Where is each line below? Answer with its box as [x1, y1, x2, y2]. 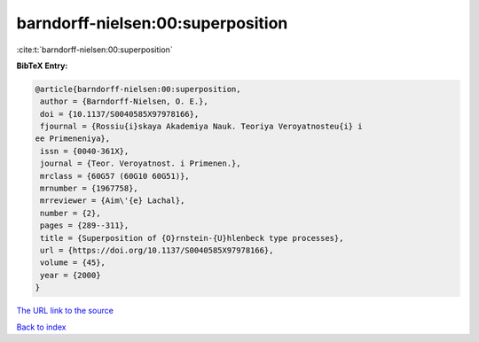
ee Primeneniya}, [35, 134, 111, 144]
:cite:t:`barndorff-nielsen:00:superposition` [16, 44, 173, 55]
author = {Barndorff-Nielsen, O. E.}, [40, 97, 208, 106]
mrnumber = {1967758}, [40, 183, 139, 194]
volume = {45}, [40, 258, 106, 268]
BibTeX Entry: [16, 60, 68, 71]
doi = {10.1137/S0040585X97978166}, [40, 109, 200, 119]
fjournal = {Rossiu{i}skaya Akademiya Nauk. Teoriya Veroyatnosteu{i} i [40, 121, 363, 132]
